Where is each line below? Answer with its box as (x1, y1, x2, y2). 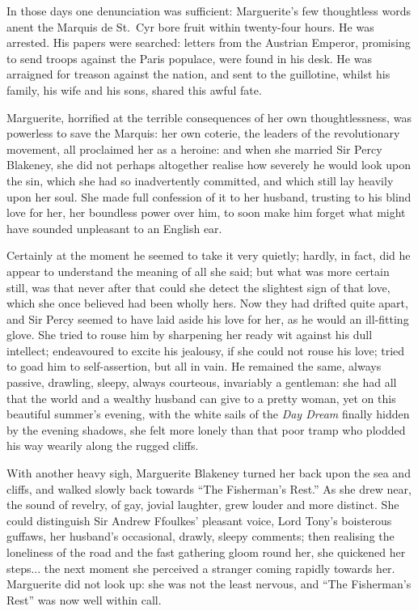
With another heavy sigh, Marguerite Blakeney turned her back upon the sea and (6, 465, 411, 482)
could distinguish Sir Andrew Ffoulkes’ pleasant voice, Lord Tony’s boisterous (6, 511, 392, 528)
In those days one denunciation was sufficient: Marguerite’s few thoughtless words (6, 2, 412, 19)
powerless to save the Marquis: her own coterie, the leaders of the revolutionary (6, 125, 400, 142)
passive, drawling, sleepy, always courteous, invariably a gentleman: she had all (6, 374, 397, 391)
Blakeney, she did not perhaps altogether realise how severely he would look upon (6, 156, 411, 173)
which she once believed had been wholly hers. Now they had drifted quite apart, (6, 295, 408, 312)
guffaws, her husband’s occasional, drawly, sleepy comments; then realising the (6, 528, 395, 545)
